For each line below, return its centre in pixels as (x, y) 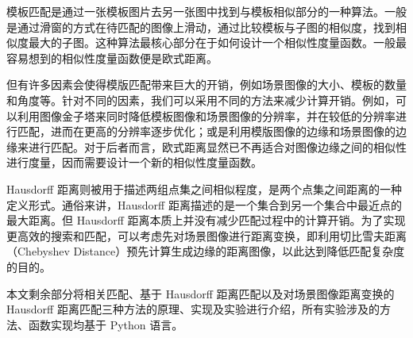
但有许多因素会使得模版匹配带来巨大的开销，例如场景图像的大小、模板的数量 (206, 84)
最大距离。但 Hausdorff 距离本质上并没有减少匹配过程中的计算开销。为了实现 (206, 220)
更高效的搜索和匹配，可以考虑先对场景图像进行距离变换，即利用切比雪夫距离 (206, 235)
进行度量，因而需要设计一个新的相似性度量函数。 (134, 162)
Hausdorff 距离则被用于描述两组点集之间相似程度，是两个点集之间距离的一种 (204, 188)
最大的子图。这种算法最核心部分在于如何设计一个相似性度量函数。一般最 (217, 42)
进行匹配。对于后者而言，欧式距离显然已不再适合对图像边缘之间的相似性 (217, 146)
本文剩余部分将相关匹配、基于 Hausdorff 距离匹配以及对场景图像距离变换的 (201, 293)
